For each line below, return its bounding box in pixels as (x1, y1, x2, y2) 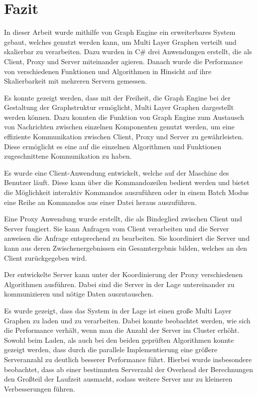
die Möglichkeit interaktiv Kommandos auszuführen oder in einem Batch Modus (4, 187, 249, 198)
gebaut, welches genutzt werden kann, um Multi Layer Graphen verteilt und (4, 36, 237, 47)
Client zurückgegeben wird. (4, 252, 87, 263)
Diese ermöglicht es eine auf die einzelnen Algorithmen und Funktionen (4, 141, 222, 151)
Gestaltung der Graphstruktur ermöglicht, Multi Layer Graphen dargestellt (4, 102, 234, 112)
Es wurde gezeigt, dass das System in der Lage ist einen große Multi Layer (4, 305, 232, 315)
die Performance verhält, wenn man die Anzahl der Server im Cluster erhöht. (4, 325, 240, 335)
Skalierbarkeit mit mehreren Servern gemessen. (4, 76, 147, 86)
